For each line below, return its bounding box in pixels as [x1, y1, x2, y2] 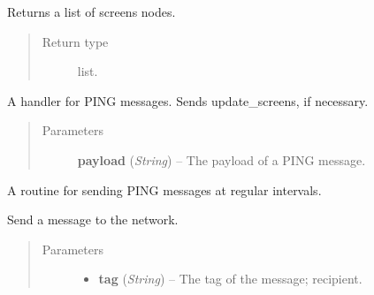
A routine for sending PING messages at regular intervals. [7, 180, 322, 199]
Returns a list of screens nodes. [7, 3, 176, 20]
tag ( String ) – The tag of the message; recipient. [98, 269, 363, 288]
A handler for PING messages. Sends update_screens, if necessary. [7, 91, 369, 110]
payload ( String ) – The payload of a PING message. [77, 150, 366, 169]
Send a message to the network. [7, 210, 179, 229]
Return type [42, 32, 109, 50]
